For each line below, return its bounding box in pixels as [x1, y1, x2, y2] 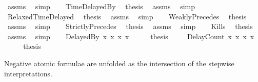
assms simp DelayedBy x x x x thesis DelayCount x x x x [7, 31, 254, 41]
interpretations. [4, 68, 52, 78]
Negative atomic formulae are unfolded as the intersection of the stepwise [4, 58, 234, 68]
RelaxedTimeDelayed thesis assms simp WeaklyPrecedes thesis [7, 11, 247, 21]
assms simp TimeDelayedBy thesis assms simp [7, 1, 195, 11]
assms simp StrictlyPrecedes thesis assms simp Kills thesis [7, 21, 253, 32]
